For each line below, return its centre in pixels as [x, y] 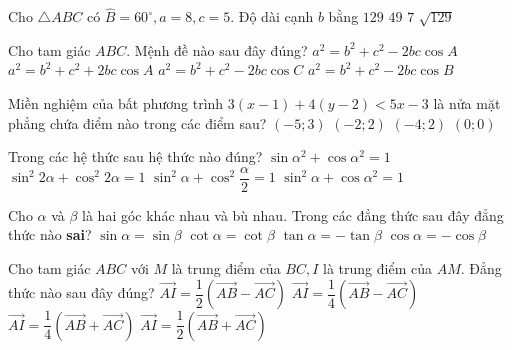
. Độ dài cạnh [272, 16]
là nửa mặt [467, 103]
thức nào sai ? [50, 234]
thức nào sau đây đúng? [81, 292]
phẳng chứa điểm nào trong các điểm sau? [137, 122]
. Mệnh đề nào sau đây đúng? [217, 49]
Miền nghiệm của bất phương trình [116, 103]
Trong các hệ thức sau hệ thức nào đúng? [135, 156]
